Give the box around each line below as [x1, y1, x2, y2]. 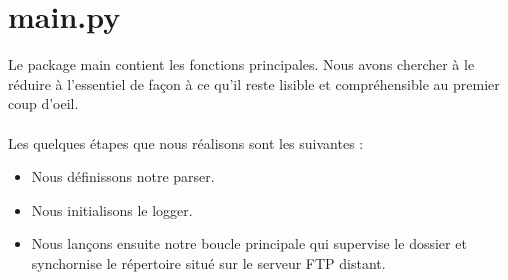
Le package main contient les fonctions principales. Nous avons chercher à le [8, 54, 475, 75]
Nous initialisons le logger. [31, 199, 193, 220]
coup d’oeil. [8, 93, 79, 114]
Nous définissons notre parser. [31, 166, 215, 187]
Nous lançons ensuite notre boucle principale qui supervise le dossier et [31, 233, 467, 254]
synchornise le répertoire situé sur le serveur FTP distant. [31, 252, 386, 273]
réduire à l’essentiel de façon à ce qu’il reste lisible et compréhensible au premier [8, 73, 500, 94]
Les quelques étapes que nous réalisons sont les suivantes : [8, 132, 364, 153]
